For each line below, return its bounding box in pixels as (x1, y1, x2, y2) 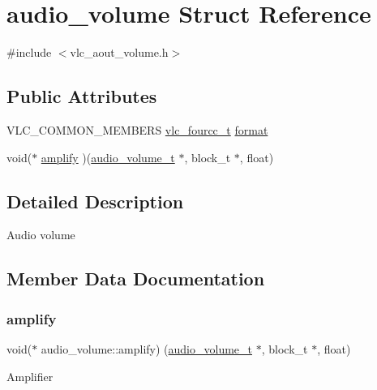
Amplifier (6, 367, 54, 384)
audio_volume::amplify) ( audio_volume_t (41, 340, 253, 357)
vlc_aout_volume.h (70, 44, 169, 61)
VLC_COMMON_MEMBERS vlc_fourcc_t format (6, 121, 268, 138)
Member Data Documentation (6, 266, 265, 291)
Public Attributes (6, 84, 157, 109)
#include (6, 44, 52, 61)
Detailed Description (6, 188, 184, 213)
